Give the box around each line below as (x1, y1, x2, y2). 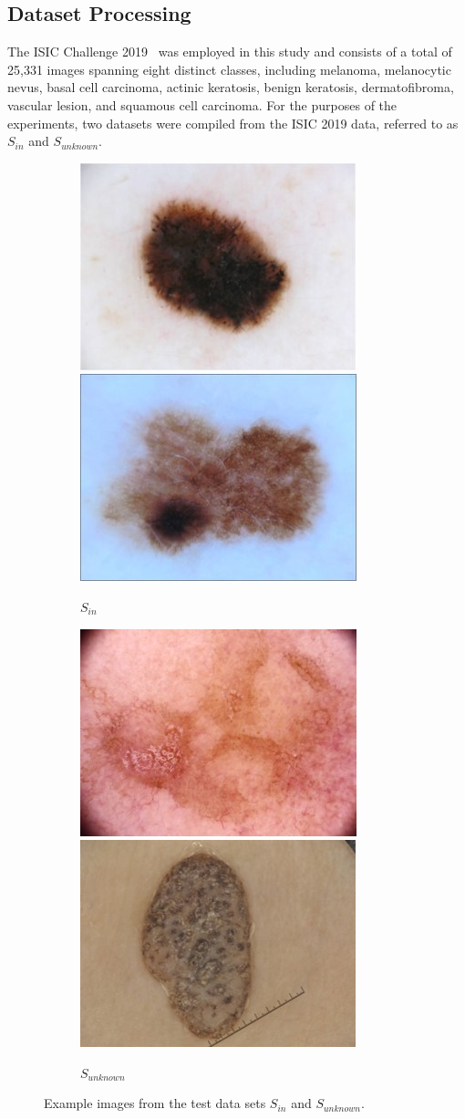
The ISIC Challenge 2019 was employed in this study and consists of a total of (7, 42, 452, 61)
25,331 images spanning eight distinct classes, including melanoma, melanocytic (7, 59, 451, 78)
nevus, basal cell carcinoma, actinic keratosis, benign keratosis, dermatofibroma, (7, 78, 454, 97)
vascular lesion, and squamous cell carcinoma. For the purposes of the (7, 95, 398, 114)
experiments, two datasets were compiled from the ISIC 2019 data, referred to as (7, 113, 459, 132)
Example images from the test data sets (44, 1093, 266, 1113)
